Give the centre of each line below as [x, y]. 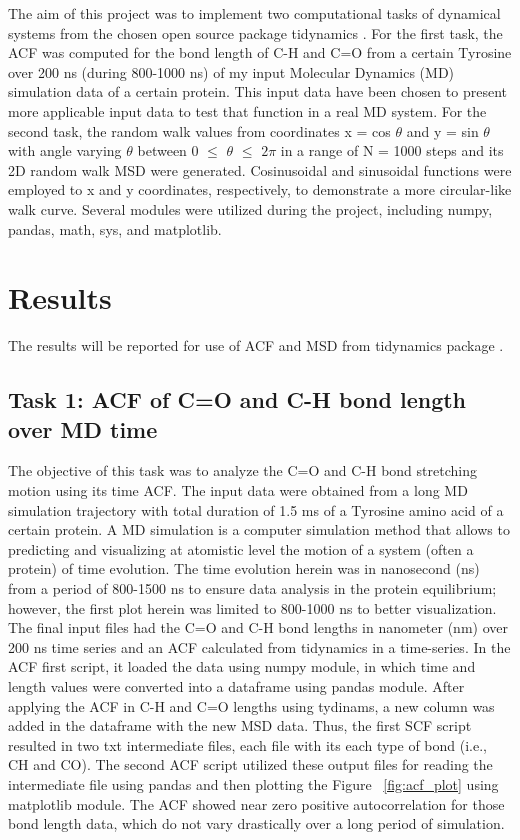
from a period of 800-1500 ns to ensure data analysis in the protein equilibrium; [252, 588]
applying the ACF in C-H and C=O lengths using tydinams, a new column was [251, 705]
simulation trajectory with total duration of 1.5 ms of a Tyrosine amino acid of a [256, 509]
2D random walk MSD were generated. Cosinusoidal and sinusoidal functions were [260, 169]
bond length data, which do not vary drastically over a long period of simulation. [256, 823]
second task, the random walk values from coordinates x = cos [199, 130]
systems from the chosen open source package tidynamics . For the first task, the [255, 32]
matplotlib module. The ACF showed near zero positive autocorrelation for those [256, 803]
